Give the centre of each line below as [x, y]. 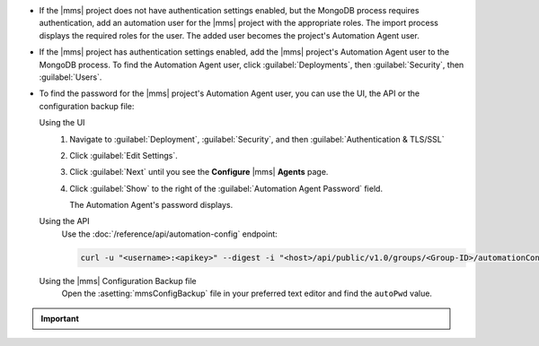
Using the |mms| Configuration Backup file [118, 281]
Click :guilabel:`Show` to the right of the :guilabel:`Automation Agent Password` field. [226, 188]
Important [60, 318]
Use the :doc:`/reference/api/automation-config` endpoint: [169, 234]
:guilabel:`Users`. [71, 77]
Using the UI [62, 123]
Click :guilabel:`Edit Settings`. [124, 155]
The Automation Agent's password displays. [151, 205]
